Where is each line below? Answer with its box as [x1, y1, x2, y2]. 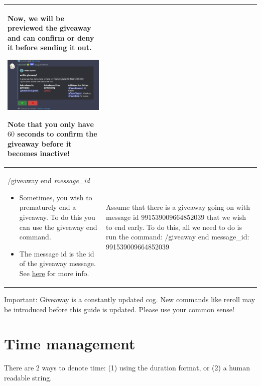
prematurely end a [19, 202, 76, 212]
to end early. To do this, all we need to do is [106, 221, 242, 232]
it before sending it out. [8, 42, 92, 53]
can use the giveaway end [19, 221, 97, 232]
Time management [4, 333, 136, 354]
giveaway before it [8, 138, 72, 149]
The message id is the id [19, 248, 94, 259]
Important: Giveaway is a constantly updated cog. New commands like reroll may [4, 294, 255, 305]
